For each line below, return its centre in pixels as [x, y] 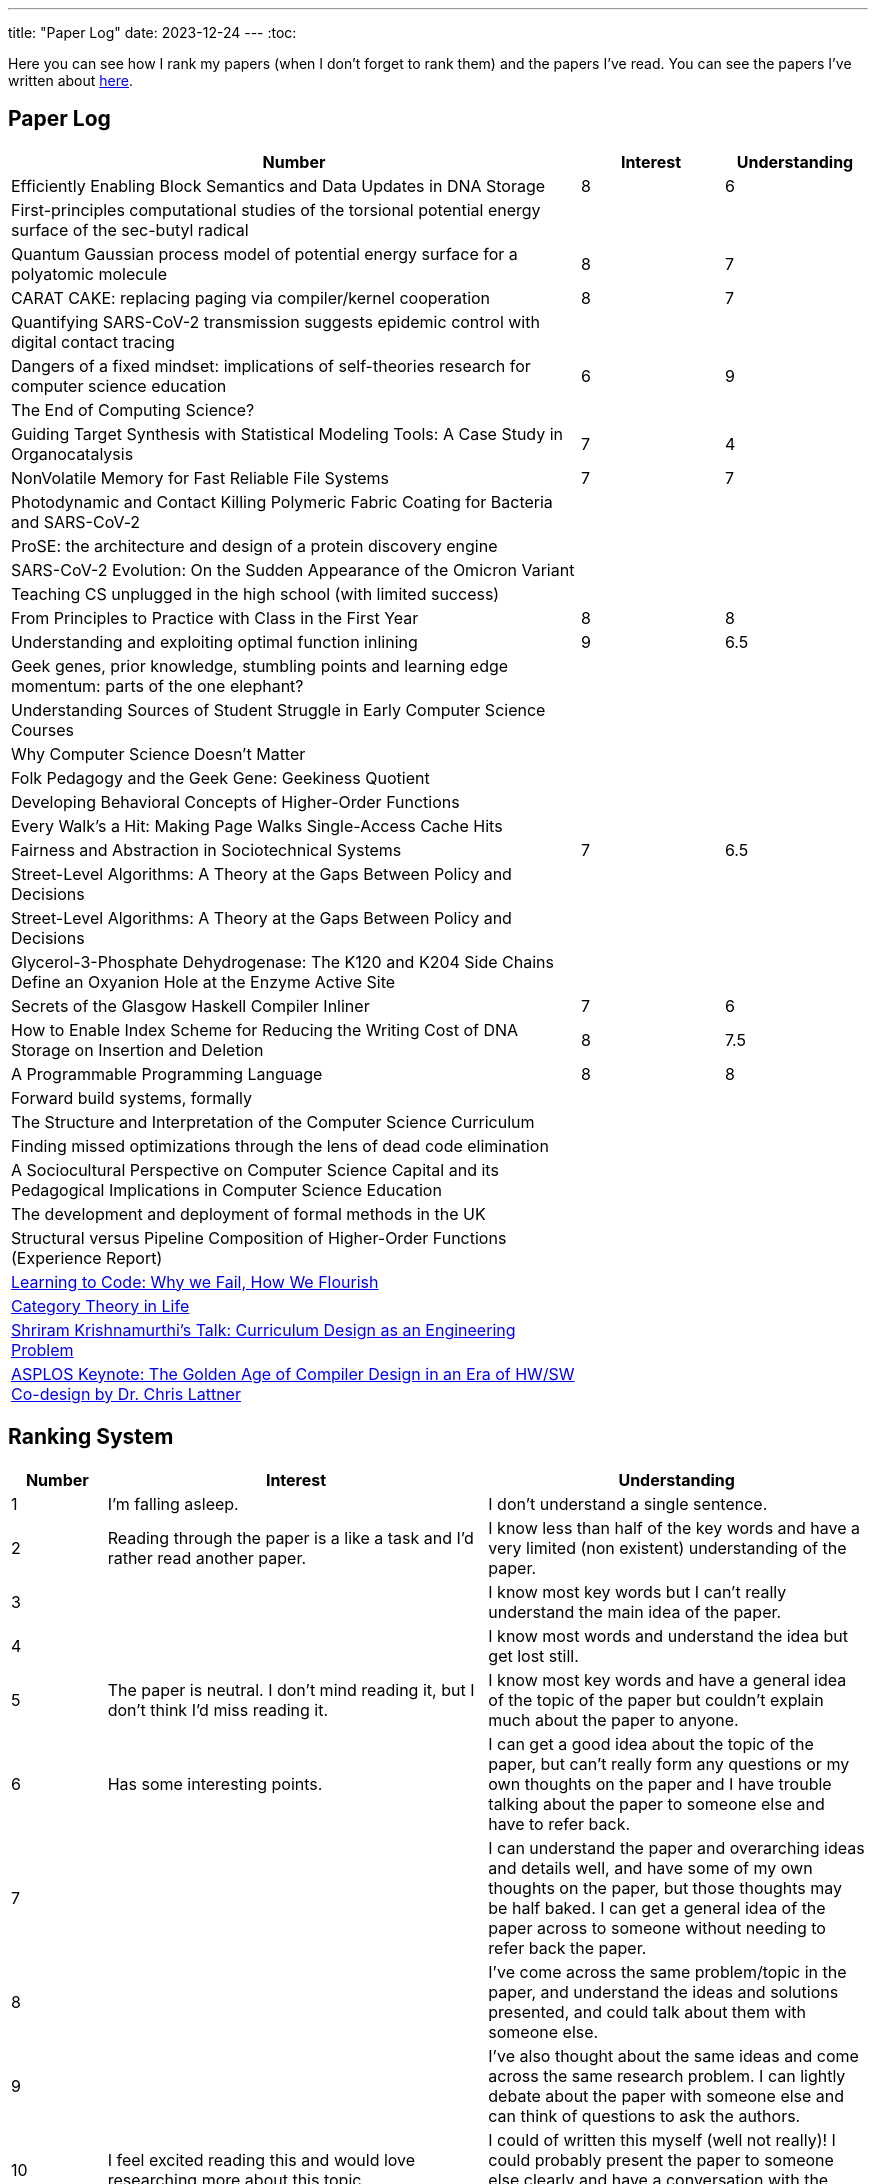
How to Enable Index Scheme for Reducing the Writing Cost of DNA [265, 1029]
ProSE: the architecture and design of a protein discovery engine [254, 545]
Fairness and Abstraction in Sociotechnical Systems [206, 849]
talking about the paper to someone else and [656, 1803]
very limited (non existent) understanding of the [667, 1547]
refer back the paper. [567, 1947]
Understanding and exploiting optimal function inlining [214, 641]
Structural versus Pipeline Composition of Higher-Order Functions [259, 1237]
